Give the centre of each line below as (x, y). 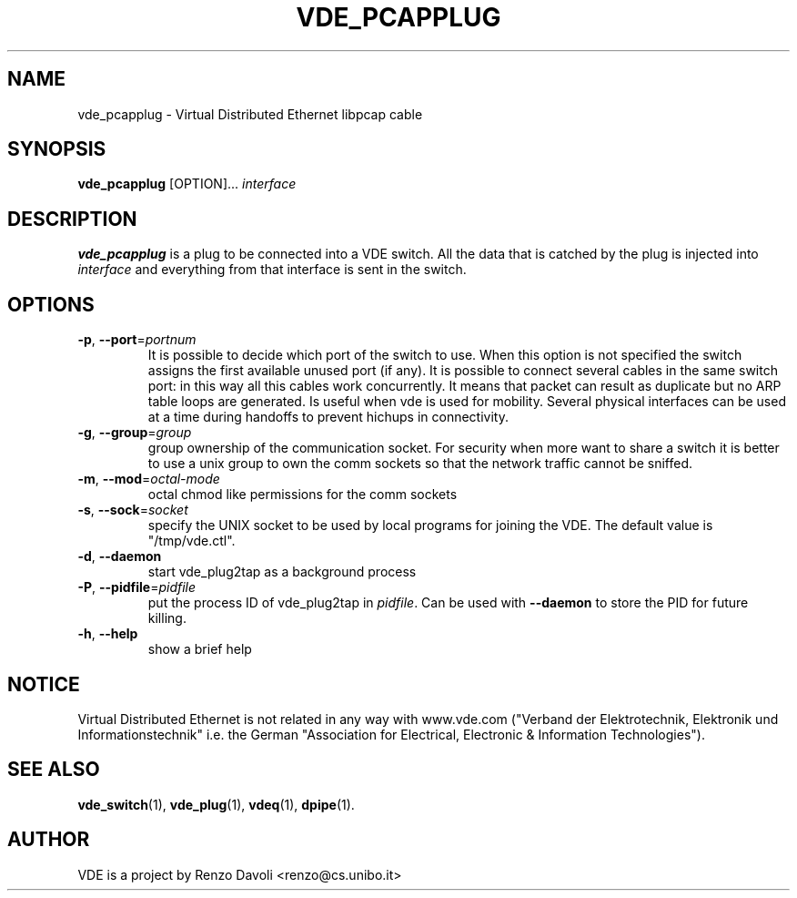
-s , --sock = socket (133, 510)
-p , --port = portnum (137, 340)
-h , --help (108, 634)
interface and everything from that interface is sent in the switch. (272, 270)
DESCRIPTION (72, 219)
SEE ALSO (54, 770)
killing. (167, 618)
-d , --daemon (120, 556)
